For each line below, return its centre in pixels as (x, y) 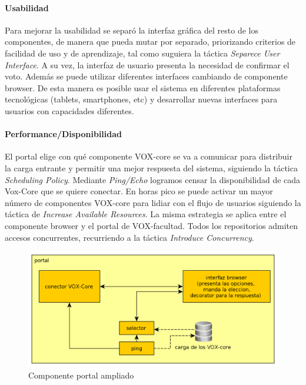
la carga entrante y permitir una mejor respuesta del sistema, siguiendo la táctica (151, 167)
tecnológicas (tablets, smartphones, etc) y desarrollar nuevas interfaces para (141, 99)
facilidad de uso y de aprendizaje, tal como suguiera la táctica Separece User (142, 53)
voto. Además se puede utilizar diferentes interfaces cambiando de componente (146, 76)
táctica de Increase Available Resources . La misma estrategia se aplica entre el (146, 214)
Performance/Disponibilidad (64, 134)
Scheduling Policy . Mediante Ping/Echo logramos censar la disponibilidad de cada (153, 179)
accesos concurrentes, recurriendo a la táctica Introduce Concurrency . (129, 237)
